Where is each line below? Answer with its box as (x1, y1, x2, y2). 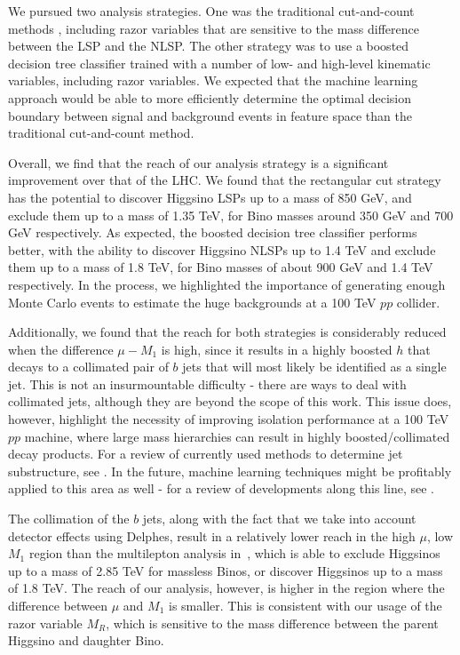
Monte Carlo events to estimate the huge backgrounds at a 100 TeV (8, 292, 377, 311)
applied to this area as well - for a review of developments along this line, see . (8, 479, 434, 498)
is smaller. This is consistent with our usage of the (168, 596, 442, 614)
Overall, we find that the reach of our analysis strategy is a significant (8, 153, 389, 172)
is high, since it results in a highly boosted (161, 339, 393, 358)
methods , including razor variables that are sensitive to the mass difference (8, 19, 420, 37)
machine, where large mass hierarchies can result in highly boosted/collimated (24, 427, 450, 445)
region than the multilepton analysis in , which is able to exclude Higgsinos (28, 544, 440, 563)
